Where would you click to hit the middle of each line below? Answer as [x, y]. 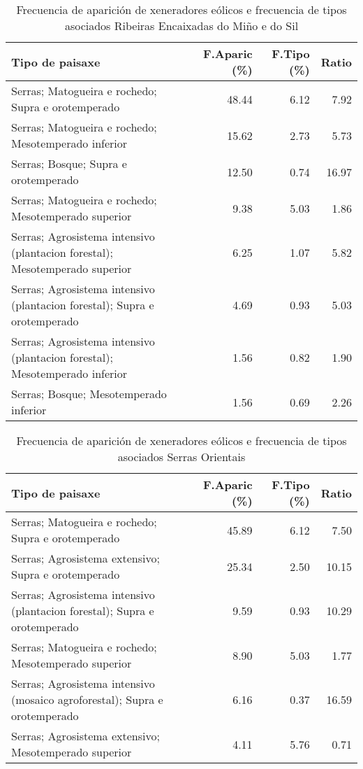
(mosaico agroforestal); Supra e [87, 699]
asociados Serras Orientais [181, 457]
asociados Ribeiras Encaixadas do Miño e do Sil [181, 26]
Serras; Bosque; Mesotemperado [89, 394]
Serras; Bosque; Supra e [69, 163]
